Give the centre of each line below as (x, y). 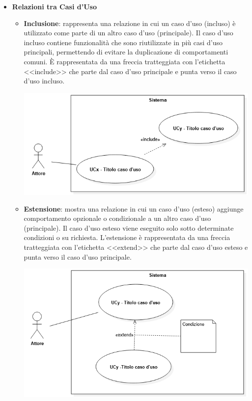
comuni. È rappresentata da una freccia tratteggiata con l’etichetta (125, 61)
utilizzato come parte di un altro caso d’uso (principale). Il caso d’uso (128, 33)
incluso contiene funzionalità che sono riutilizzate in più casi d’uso (123, 42)
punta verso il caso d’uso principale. (78, 256)
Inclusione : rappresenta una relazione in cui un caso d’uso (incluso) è (130, 23)
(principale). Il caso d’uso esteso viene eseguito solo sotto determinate (129, 227)
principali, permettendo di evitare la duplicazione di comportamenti (126, 52)
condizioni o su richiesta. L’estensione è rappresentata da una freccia (127, 237)
